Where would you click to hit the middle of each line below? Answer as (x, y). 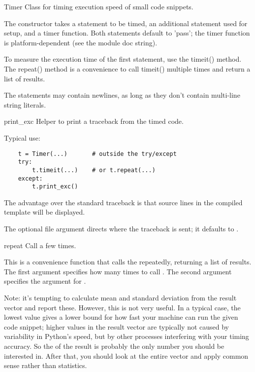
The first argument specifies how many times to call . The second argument (118, 271)
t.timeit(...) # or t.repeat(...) (94, 170)
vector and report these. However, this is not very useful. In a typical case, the (122, 307)
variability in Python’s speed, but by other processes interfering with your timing (127, 336)
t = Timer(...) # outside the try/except (97, 154)
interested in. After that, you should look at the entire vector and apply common (126, 355)
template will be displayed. (45, 212)
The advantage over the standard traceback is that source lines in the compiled (123, 202)
